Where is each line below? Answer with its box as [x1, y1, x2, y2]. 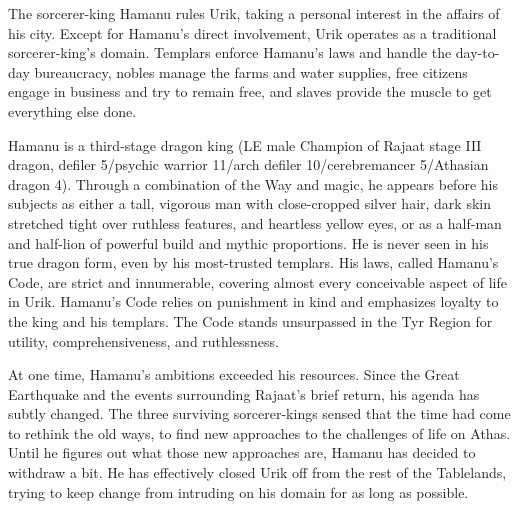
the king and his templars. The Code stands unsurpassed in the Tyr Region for [8, 310, 493, 331]
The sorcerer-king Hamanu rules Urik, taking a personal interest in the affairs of [8, 3, 500, 23]
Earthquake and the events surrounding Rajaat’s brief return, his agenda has [8, 383, 480, 404]
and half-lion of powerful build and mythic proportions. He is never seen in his [8, 232, 489, 253]
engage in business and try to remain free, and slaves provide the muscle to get [8, 81, 492, 102]
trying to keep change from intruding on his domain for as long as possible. [8, 481, 469, 502]
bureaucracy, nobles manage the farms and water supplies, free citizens [34, 61, 468, 82]
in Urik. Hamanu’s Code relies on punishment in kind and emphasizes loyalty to [8, 291, 499, 312]
